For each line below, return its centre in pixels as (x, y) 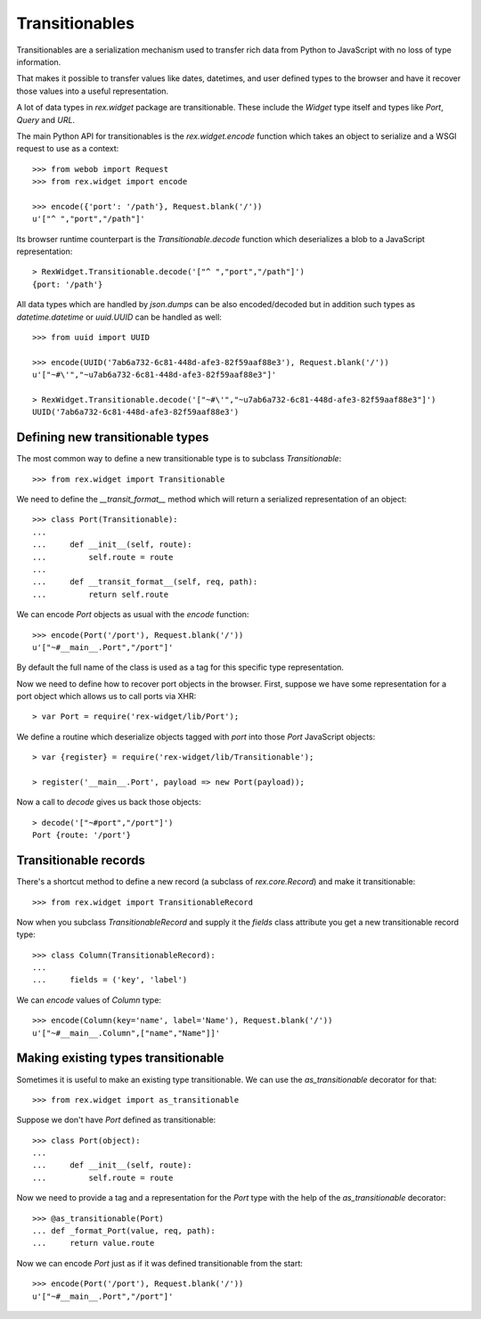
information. (39, 61)
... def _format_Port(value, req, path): (124, 1231)
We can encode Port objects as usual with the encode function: (133, 615)
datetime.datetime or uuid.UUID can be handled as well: (119, 317)
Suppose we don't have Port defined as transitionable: (116, 1120)
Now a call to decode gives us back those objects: (109, 802)
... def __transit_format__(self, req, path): (145, 582)
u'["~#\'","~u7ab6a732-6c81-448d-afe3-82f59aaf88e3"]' (155, 375)
